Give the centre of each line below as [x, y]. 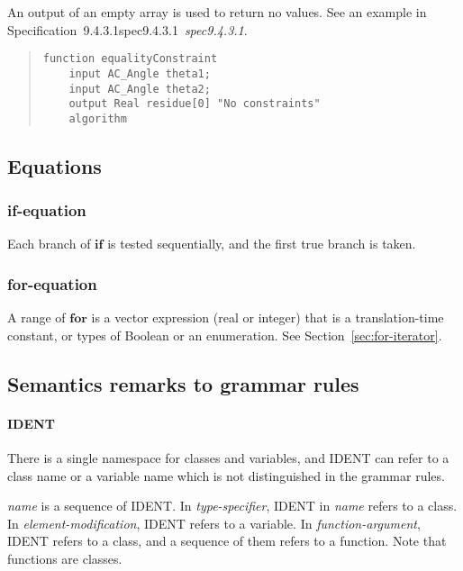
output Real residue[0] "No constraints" [195, 104]
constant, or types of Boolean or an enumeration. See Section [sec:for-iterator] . [225, 335]
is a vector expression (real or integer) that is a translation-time [268, 317]
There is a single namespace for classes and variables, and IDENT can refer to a [228, 458]
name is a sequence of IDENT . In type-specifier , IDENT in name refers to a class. [232, 506]
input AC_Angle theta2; [140, 89]
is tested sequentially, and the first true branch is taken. [262, 244]
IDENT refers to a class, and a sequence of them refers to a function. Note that [227, 541]
